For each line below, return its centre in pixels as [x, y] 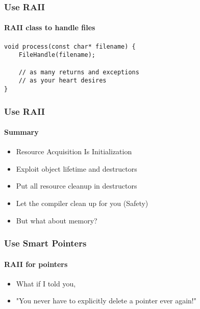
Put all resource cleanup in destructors [77, 186]
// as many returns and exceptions [79, 72]
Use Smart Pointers [45, 243]
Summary [21, 132]
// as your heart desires [62, 81]
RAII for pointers [36, 264]
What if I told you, [46, 283]
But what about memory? [57, 220]
